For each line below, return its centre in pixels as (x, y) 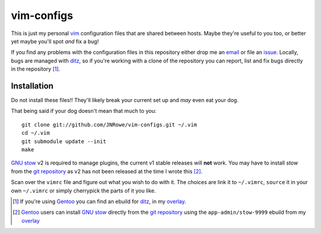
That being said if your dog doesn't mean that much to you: (84, 111)
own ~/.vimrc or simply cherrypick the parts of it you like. (84, 191)
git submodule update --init (64, 141)
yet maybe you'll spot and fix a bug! (55, 41)
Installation (32, 86)
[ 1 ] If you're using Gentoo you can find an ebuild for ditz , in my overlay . (100, 201)
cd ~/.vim (36, 133)
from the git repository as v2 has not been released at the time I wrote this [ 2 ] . (107, 171)
